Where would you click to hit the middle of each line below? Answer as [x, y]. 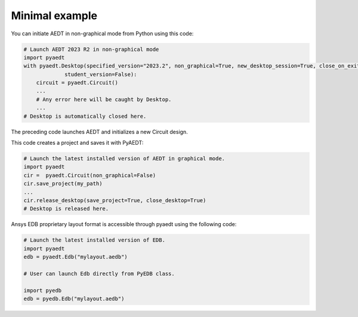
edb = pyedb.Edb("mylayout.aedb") [74, 299]
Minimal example [54, 16]
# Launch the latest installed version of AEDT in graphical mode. [124, 159]
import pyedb [43, 290]
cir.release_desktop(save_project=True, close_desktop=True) [115, 200]
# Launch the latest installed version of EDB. [94, 240]
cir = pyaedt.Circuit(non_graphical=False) [90, 175]
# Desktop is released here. [66, 209]
